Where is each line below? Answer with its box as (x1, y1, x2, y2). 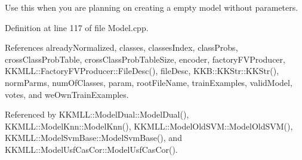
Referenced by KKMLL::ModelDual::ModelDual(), (5, 108, 189, 121)
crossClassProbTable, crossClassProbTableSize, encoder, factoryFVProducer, (5, 53, 285, 65)
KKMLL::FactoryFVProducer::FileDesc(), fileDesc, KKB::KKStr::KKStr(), (5, 64, 279, 77)
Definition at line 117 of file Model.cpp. (5, 21, 149, 33)
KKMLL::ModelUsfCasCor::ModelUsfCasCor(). (5, 143, 178, 155)
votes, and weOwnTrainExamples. (5, 88, 129, 100)
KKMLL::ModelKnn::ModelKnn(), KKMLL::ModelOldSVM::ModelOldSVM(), (5, 119, 293, 132)
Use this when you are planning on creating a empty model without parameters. (5, 1, 298, 13)
